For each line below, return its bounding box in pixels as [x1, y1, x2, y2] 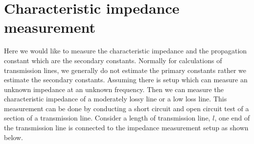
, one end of [214, 113, 250, 123]
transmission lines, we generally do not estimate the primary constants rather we [4, 65, 247, 75]
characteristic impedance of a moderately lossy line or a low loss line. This [4, 94, 227, 104]
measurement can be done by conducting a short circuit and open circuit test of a [4, 103, 249, 113]
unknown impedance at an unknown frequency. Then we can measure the [4, 84, 224, 94]
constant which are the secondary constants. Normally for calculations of [4, 55, 222, 65]
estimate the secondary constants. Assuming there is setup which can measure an [4, 74, 248, 85]
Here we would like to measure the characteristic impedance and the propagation [4, 46, 247, 56]
